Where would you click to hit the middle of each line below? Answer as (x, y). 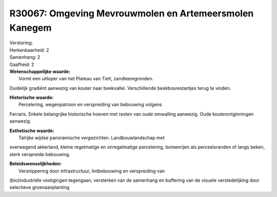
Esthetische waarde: (32, 130)
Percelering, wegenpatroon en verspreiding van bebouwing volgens (90, 104)
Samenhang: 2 (25, 57)
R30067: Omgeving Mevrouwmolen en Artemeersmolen (132, 13)
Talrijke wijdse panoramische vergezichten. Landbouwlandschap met (92, 138)
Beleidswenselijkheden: (36, 164)
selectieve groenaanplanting (39, 187)
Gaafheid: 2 (22, 64)
